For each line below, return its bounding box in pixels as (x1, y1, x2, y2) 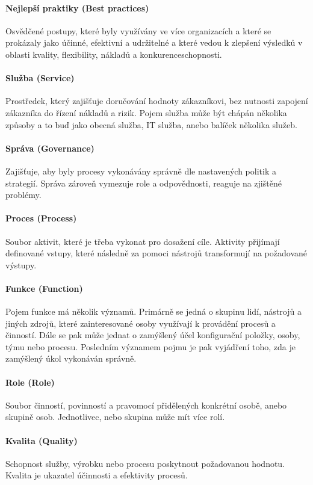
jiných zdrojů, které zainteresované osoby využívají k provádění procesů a (5, 317, 276, 329)
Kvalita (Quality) (5, 434, 78, 446)
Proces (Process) (5, 212, 77, 224)
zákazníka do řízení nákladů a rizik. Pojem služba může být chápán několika (5, 106, 287, 119)
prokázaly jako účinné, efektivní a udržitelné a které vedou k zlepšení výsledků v (5, 36, 303, 49)
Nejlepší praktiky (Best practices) (5, 1, 149, 14)
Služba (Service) (5, 72, 75, 84)
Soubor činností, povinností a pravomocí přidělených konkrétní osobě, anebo (5, 398, 287, 411)
